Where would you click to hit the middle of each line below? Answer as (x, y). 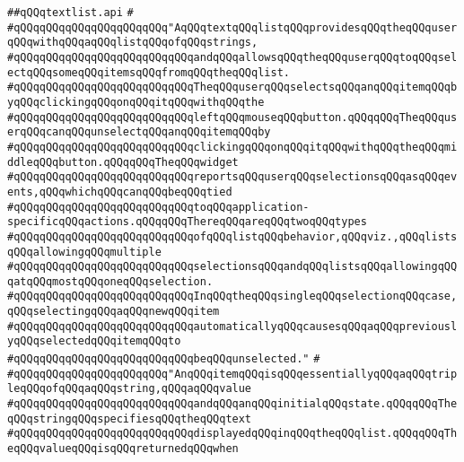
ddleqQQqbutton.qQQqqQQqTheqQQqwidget (123, 162)
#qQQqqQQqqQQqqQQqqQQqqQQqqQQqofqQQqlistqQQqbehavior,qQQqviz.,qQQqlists (232, 236)
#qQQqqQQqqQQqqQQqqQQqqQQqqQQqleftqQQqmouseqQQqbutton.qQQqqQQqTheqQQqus (232, 117)
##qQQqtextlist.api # (70, 13)
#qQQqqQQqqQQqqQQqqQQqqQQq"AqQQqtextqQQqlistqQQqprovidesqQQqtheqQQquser (232, 27)
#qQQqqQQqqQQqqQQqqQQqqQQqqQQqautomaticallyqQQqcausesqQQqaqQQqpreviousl (232, 326)
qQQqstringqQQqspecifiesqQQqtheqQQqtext (130, 418)
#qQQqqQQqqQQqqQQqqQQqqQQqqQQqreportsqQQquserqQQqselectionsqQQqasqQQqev (232, 177)
